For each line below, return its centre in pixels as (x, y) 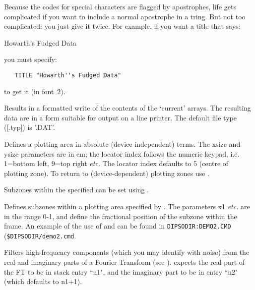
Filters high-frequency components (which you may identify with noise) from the (127, 252)
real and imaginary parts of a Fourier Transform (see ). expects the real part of (125, 262)
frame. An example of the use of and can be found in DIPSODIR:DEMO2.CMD (118, 226)
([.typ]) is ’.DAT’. (30, 127)
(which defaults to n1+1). (43, 281)
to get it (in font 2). (35, 91)
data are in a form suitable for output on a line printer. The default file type (120, 117)
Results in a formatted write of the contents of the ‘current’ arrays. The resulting (127, 108)
